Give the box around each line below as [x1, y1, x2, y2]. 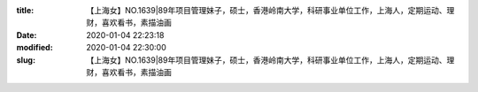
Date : [16, 29, 37, 40]
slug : [16, 54, 35, 65]
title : [16, 5, 35, 15]
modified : [16, 42, 53, 53]
